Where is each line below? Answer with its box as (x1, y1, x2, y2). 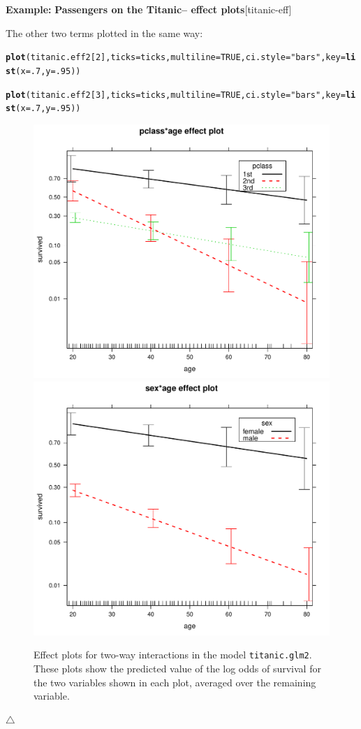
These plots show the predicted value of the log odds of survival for (34, 661, 321, 675)
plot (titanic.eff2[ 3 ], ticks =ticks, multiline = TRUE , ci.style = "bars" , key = (6, 89, 346, 100)
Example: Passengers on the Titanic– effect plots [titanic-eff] (6, 2, 292, 16)
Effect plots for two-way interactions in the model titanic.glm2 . (34, 647, 312, 662)
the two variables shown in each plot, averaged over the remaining (34, 674, 316, 689)
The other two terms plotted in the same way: (6, 25, 203, 40)
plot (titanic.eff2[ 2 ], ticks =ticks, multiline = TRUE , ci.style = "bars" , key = (6, 52, 346, 63)
